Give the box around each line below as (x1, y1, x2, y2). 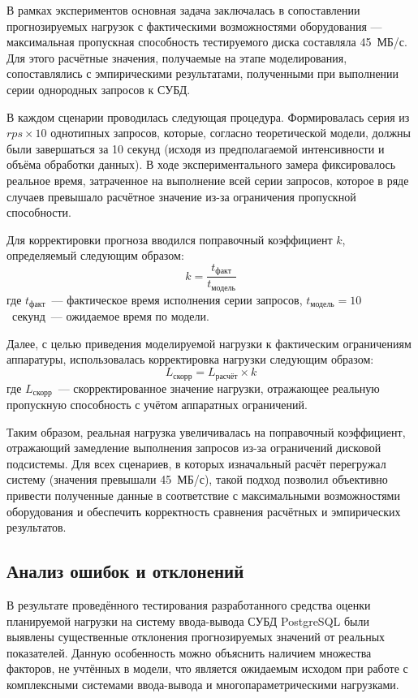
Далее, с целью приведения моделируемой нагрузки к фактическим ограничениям (6, 334, 412, 351)
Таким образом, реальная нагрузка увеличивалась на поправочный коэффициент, (6, 423, 406, 440)
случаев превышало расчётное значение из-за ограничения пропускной (6, 187, 356, 205)
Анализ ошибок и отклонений (6, 558, 244, 584)
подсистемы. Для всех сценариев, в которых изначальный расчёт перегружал (6, 455, 386, 472)
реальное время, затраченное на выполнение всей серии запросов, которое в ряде (6, 171, 409, 188)
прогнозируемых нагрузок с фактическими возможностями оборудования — (6, 17, 382, 34)
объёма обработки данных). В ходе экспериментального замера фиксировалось (6, 156, 396, 173)
